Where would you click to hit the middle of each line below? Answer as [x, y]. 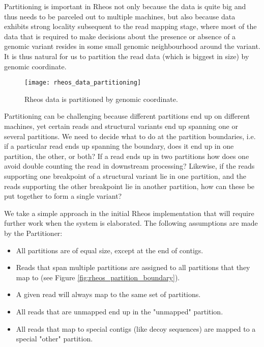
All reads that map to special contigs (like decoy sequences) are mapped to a [136, 328]
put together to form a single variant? [63, 196]
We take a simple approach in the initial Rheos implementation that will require [129, 213]
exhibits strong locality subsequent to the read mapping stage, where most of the [130, 26]
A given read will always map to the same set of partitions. [108, 294]
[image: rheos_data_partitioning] [83, 83]
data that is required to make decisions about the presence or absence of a [120, 36]
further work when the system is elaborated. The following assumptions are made [131, 223]
